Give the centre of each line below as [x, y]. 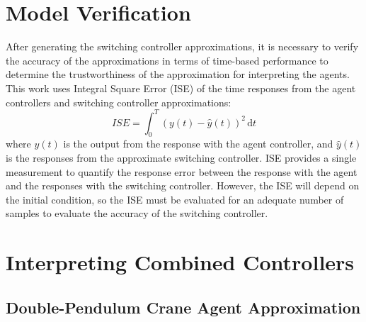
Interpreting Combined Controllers [180, 262]
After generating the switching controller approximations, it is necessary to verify [182, 46]
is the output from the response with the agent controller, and [198, 144]
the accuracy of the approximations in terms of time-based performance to [167, 60]
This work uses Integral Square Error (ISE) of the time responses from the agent [181, 88]
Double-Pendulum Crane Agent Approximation [183, 307]
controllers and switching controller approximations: [119, 102]
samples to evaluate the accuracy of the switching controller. [137, 213]
